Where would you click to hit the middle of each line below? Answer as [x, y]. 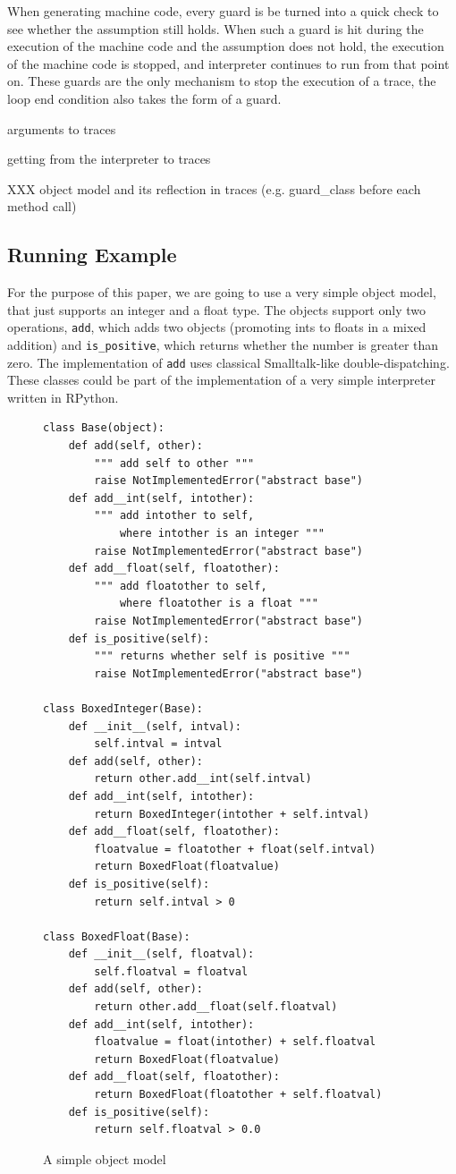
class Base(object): [104, 428]
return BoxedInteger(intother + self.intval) [232, 814]
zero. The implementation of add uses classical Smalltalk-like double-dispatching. [228, 362]
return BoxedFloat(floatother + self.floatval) [238, 1095]
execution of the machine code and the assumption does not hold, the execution [226, 46]
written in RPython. [63, 397]
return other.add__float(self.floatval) [216, 1007]
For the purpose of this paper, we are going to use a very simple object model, [222, 292]
